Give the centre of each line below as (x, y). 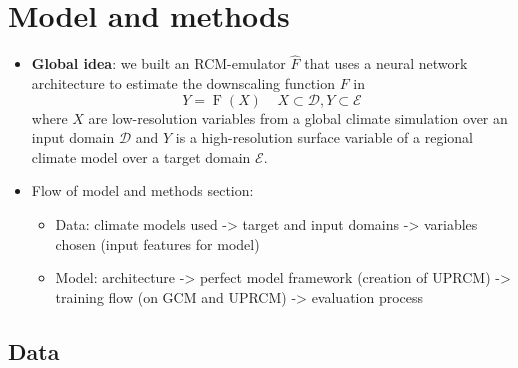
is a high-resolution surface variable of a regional (324, 137)
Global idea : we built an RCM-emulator (158, 63)
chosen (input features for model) (157, 243)
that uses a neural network (386, 63)
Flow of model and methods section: (142, 190)
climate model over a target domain (141, 156)
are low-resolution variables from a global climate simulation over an (298, 117)
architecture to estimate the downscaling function (183, 82)
